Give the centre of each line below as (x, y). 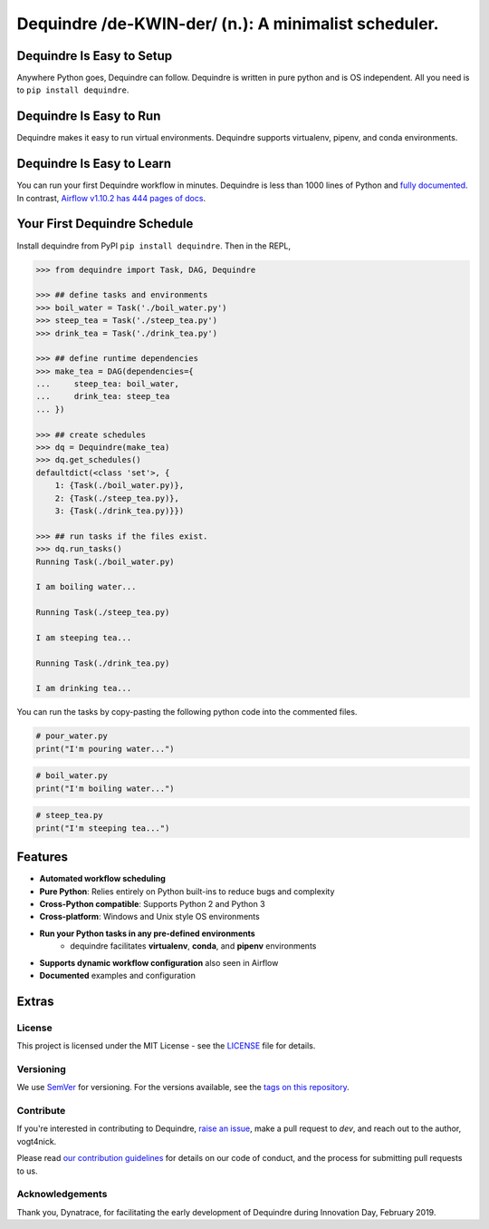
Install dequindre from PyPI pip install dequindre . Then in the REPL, (154, 246)
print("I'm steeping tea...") (103, 828)
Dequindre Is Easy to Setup (95, 56)
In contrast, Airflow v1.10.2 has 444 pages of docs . (111, 198)
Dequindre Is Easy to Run (89, 117)
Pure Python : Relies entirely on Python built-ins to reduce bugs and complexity (187, 891)
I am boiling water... (86, 587)
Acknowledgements (62, 1195)
